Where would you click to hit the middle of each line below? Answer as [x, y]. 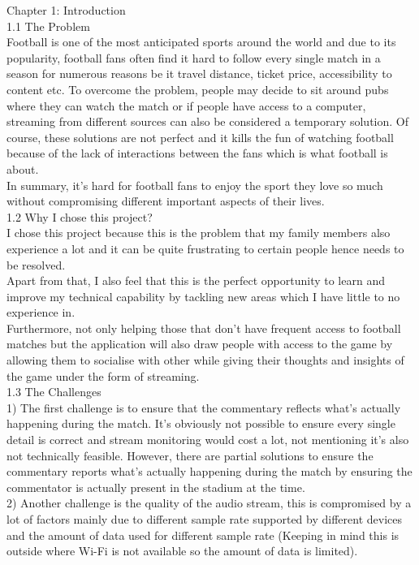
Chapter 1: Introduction [66, 10]
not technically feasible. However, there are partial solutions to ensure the [190, 455]
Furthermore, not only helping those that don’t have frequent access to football [204, 328]
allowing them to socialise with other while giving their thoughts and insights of [205, 360]
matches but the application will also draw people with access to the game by [200, 344]
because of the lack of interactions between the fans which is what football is [197, 153]
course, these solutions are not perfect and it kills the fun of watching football [200, 137]
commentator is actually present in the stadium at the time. [156, 487]
